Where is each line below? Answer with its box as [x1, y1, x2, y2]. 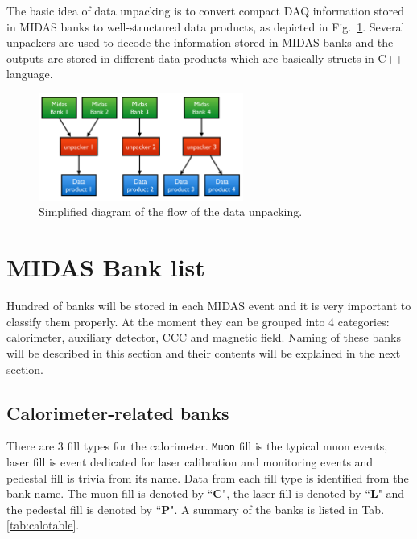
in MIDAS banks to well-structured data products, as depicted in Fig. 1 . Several [6, 18, 405, 35]
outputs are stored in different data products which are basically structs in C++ [6, 49, 404, 66]
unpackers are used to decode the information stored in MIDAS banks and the [6, 34, 394, 51]
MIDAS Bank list [6, 251, 205, 284]
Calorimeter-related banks [6, 400, 229, 425]
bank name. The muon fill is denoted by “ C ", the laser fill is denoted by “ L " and [6, 485, 405, 502]
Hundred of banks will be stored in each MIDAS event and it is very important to [6, 297, 411, 314]
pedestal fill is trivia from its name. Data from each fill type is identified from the [6, 469, 409, 486]
